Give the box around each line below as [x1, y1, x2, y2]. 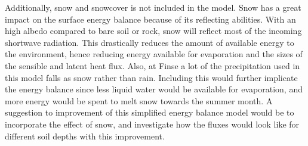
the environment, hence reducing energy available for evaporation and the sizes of [5, 48, 303, 60]
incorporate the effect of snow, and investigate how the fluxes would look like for [5, 117, 300, 130]
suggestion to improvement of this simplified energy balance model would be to [5, 106, 294, 119]
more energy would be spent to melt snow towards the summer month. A [5, 94, 273, 107]
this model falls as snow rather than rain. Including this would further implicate [5, 71, 298, 83]
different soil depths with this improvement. [5, 129, 165, 142]
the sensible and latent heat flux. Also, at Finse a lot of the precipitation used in [5, 59, 300, 72]
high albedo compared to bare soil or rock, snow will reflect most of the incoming [5, 24, 302, 37]
